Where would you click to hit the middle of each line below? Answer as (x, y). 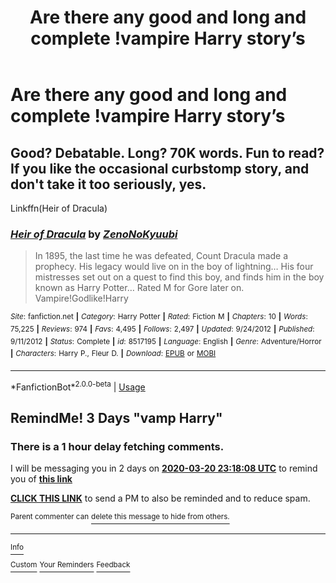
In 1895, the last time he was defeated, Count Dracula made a (161, 256)
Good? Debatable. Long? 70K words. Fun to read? (167, 152)
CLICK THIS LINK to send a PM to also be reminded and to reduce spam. (160, 498)
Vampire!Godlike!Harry (81, 298)
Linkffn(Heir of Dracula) (59, 208)
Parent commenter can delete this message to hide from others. (120, 517)
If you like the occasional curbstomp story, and (160, 168)
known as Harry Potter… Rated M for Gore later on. (139, 288)
